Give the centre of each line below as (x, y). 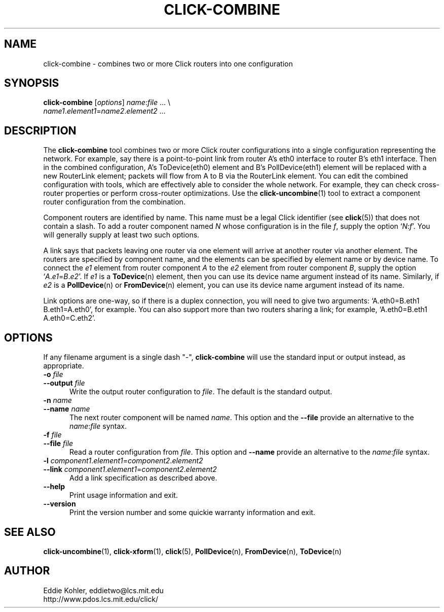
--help (54, 487)
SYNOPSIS (32, 83)
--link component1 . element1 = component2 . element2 (130, 469)
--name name (67, 409)
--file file (58, 444)
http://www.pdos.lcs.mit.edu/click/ (101, 599)
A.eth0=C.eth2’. (69, 318)
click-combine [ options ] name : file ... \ (107, 103)
